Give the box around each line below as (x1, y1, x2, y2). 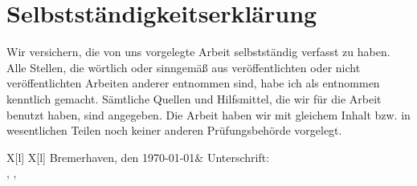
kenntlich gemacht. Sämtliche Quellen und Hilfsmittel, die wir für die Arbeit (6, 90, 382, 107)
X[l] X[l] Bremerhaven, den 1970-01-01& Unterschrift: (6, 148, 270, 165)
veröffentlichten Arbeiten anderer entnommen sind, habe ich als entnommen (6, 75, 380, 91)
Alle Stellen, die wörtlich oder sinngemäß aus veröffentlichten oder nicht (6, 59, 361, 75)
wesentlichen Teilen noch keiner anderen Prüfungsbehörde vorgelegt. (6, 122, 342, 139)
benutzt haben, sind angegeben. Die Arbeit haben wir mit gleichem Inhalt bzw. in (6, 106, 411, 123)
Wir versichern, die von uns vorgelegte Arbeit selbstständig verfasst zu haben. (6, 43, 390, 60)
